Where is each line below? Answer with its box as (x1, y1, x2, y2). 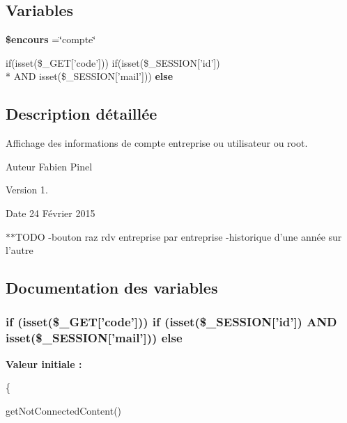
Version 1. (6, 182, 48, 197)
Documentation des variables (6, 277, 218, 298)
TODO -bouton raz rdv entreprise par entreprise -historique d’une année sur (15, 229, 342, 244)
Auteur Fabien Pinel (6, 159, 93, 173)
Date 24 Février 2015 (6, 205, 95, 220)
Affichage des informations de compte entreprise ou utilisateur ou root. (6, 136, 308, 150)
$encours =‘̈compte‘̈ (6, 32, 96, 47)
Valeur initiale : (6, 356, 82, 371)
